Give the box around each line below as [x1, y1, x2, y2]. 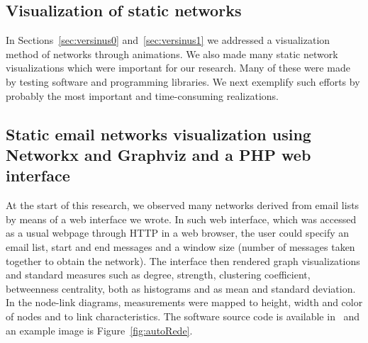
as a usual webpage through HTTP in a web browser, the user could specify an [6, 225, 350, 240]
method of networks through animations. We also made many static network [6, 46, 338, 61]
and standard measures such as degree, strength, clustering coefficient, [6, 267, 311, 282]
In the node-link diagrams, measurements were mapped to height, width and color [6, 295, 363, 310]
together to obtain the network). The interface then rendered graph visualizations [6, 253, 360, 268]
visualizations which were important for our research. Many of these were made [6, 60, 350, 75]
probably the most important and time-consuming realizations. [6, 88, 279, 103]
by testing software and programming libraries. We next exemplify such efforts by [6, 74, 360, 89]
